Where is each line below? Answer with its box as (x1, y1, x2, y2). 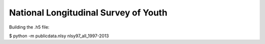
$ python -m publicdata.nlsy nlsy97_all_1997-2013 (9, 33, 109, 39)
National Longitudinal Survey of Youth (9, 7, 168, 18)
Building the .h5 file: (9, 24, 50, 30)
